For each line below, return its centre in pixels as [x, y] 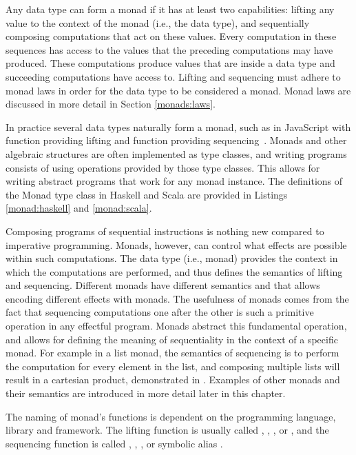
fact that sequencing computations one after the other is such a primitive [160, 312]
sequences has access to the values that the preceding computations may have [169, 49]
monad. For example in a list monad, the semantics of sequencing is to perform [172, 353]
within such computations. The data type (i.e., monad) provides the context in [172, 258]
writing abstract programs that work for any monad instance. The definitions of [174, 181]
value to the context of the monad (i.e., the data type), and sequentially [158, 22]
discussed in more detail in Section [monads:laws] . [111, 104]
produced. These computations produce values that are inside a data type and [170, 63]
